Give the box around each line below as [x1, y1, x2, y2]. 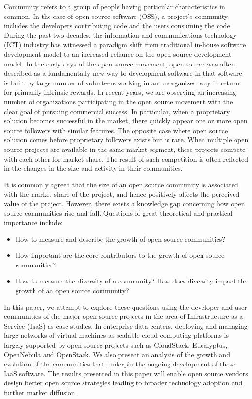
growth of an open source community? [15, 285, 129, 296]
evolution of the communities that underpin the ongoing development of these [4, 359, 235, 369]
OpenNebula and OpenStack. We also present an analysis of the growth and [4, 349, 230, 359]
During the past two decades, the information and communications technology [4, 30, 237, 40]
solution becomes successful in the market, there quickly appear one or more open [4, 116, 248, 126]
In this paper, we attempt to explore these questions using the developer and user [4, 301, 247, 312]
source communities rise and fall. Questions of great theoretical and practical [4, 208, 233, 218]
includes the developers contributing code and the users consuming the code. [4, 20, 232, 31]
